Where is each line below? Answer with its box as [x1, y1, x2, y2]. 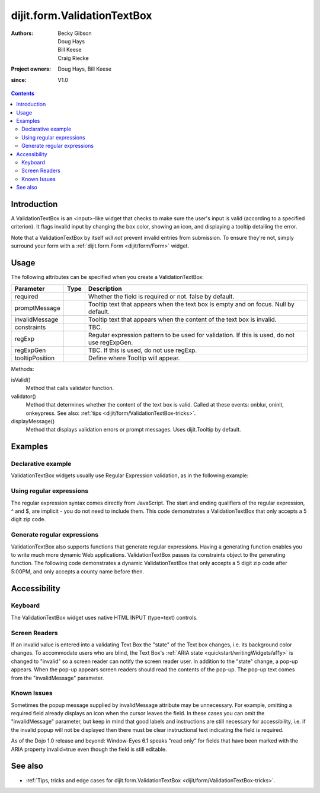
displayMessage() [11, 417, 55, 424]
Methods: [11, 365, 35, 372]
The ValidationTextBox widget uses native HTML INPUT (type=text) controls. [11, 614, 198, 621]
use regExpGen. [88, 338, 133, 347]
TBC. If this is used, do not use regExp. [88, 346, 197, 354]
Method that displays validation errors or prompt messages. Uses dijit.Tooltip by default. [25, 426, 241, 433]
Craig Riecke [57, 54, 89, 62]
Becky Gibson [57, 30, 92, 37]
